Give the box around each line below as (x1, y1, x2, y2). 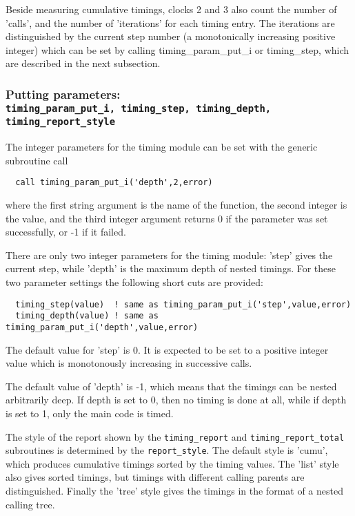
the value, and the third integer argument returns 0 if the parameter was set (6, 211, 328, 225)
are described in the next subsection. (6, 56, 161, 70)
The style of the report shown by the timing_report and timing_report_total (6, 429, 345, 443)
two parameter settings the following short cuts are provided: (6, 274, 263, 289)
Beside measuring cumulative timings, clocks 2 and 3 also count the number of (6, 2, 337, 16)
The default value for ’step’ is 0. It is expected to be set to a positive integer (6, 342, 329, 356)
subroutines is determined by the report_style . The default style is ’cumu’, (6, 443, 328, 457)
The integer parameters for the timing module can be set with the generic (6, 140, 318, 154)
